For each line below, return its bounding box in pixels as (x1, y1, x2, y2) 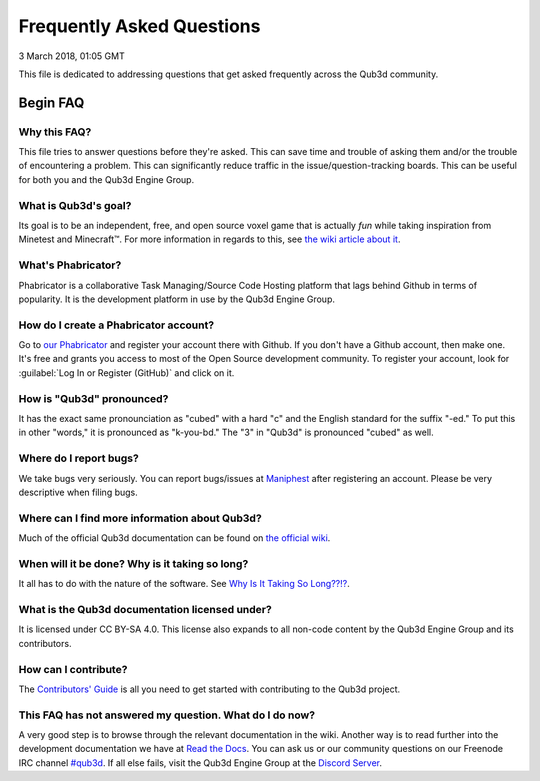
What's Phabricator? (18, 258, 122, 272)
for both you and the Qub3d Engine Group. (18, 173, 195, 185)
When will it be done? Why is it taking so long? (18, 556, 249, 570)
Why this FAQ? (18, 125, 92, 139)
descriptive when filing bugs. (18, 486, 139, 498)
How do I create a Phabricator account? (18, 318, 215, 332)
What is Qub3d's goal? (18, 198, 132, 212)
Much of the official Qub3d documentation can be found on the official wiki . (18, 532, 331, 544)
